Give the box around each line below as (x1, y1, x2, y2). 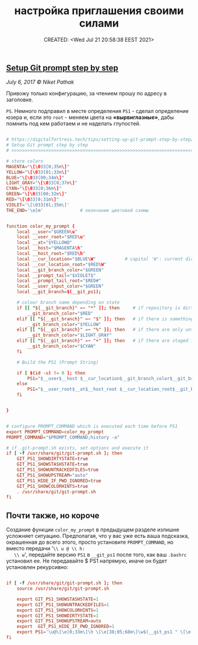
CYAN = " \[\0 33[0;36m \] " (6, 185, 62, 192)
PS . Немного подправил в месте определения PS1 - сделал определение (6, 108, 189, 115)
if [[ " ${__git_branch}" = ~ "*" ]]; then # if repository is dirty (16, 305, 196, 311)
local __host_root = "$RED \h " (16, 251, 85, 257)
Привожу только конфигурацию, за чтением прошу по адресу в (6, 90, 167, 97)
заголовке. (6, 96, 34, 104)
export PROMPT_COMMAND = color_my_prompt (6, 428, 104, 435)
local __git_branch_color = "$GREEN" (16, 267, 104, 273)
